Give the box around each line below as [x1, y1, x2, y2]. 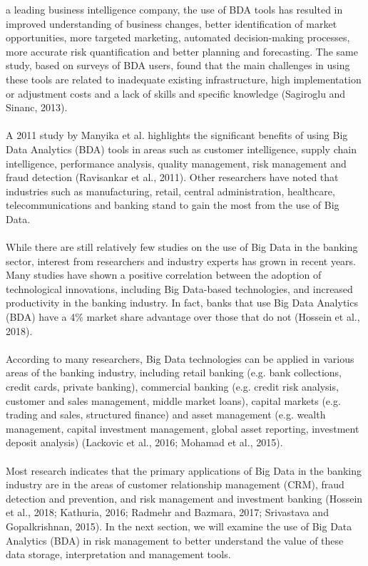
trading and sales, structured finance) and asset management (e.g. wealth [6, 407, 326, 422]
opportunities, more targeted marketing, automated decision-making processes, [6, 30, 350, 45]
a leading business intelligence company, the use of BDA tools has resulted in [6, 2, 343, 16]
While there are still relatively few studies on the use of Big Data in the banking [6, 240, 358, 254]
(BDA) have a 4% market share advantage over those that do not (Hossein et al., [6, 309, 360, 324]
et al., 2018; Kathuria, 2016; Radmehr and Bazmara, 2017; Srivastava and [6, 505, 329, 520]
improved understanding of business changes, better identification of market [6, 16, 337, 31]
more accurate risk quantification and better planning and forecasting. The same [6, 43, 358, 58]
